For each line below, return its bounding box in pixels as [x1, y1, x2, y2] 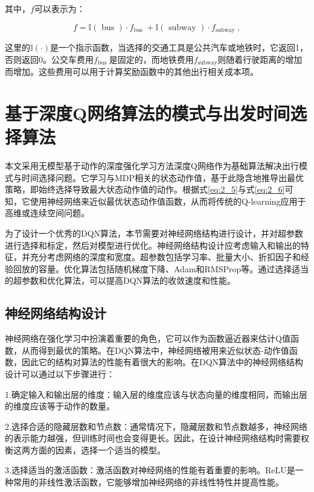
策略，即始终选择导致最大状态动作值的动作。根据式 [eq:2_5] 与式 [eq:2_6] [5, 183, 285, 196]
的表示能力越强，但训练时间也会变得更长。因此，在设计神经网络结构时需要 [5, 432, 301, 444]
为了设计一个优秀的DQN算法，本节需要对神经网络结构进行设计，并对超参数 [5, 226, 304, 239]
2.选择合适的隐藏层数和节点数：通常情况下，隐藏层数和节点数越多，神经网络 [5, 420, 307, 432]
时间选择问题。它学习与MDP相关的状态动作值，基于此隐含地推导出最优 [21, 171, 304, 184]
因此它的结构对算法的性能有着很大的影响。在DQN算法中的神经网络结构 [21, 356, 304, 368]
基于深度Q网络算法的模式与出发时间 [5, 100, 290, 125]
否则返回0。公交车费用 [5, 53, 94, 65]
